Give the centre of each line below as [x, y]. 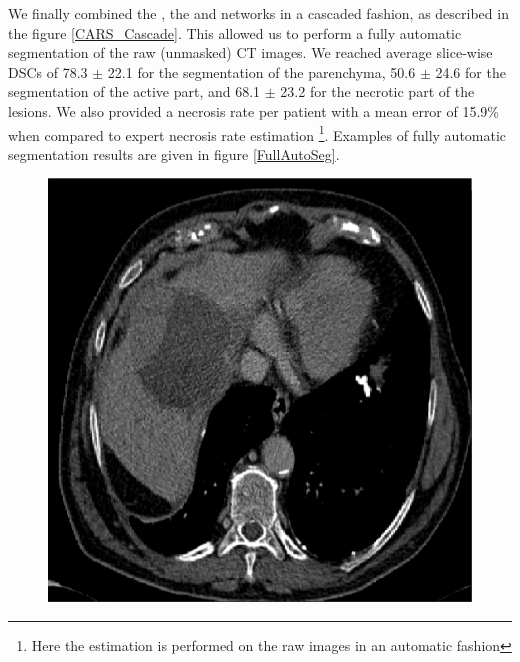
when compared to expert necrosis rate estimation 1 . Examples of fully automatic [257, 133]
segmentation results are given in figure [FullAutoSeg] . [174, 153]
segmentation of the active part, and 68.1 [134, 91]
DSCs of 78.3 [48, 71]
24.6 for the [470, 71]
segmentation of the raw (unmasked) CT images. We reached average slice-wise [250, 52]
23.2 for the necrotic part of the [377, 91]
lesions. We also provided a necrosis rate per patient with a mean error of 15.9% [254, 110]
